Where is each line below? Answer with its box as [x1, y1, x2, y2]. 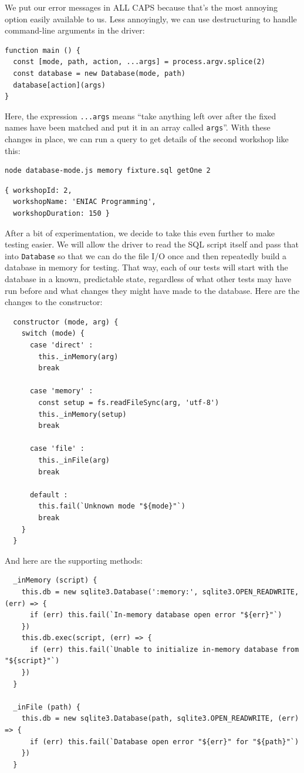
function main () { [5, 46, 80, 55]
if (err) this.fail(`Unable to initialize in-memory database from [29, 645, 299, 654]
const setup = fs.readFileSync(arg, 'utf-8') [38, 399, 219, 407]
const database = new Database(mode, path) [13, 69, 185, 78]
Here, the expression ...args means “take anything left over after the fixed [5, 109, 276, 122]
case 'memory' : [29, 387, 93, 396]
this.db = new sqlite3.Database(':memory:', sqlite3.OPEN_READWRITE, [21, 587, 299, 596]
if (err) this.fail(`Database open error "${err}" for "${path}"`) [29, 737, 299, 746]
